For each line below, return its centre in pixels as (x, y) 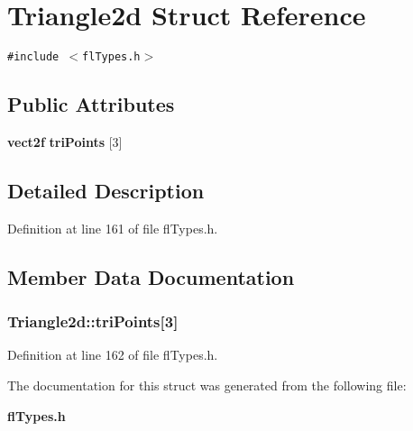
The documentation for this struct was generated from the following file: (207, 385)
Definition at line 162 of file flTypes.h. (113, 355)
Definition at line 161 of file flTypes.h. (113, 228)
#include (33, 57)
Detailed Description (106, 190)
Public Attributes (91, 104)
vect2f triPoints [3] (65, 141)
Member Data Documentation (151, 276)
